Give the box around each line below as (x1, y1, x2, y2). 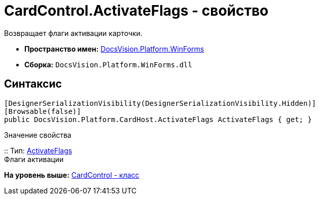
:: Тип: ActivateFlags (4, 146, 73, 155)
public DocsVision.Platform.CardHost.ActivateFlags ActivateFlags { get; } (4, 115, 312, 124)
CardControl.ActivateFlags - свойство (4, 2, 269, 19)
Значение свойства (4, 130, 72, 139)
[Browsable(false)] (4, 107, 81, 115)
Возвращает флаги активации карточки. (4, 28, 143, 37)
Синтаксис (4, 77, 62, 91)
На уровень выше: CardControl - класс (4, 170, 139, 179)
